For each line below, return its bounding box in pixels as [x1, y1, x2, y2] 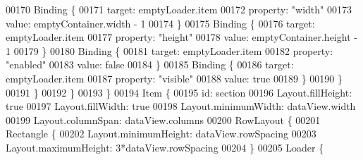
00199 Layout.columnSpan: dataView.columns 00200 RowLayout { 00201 [6, 112, 321, 127]
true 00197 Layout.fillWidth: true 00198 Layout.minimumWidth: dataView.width [6, 99, 356, 113]
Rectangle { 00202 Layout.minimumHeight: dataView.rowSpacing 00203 [6, 126, 316, 141]
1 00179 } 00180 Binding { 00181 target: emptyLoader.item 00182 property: [6, 43, 333, 58]
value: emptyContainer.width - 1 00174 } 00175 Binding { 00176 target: [6, 16, 315, 30]
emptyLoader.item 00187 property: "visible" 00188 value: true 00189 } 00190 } [6, 70, 343, 85]
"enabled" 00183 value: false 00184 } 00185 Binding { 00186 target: [6, 57, 294, 72]
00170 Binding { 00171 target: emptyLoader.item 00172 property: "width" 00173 [6, 2, 352, 16]
